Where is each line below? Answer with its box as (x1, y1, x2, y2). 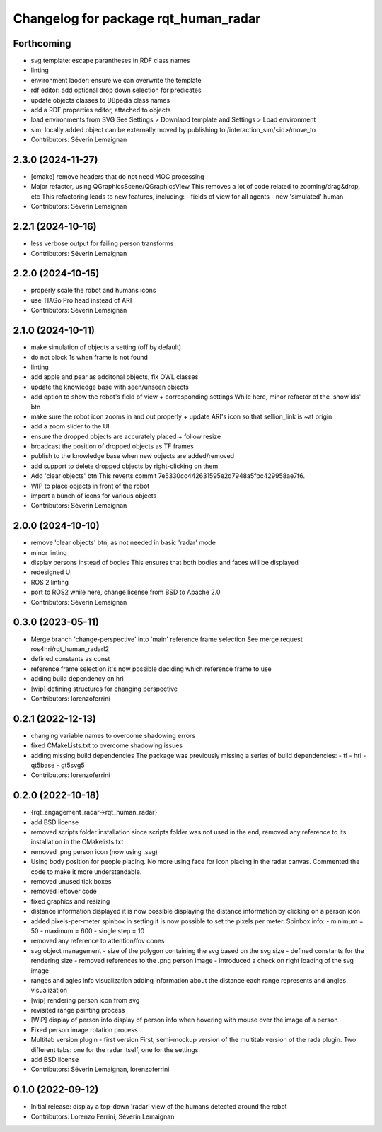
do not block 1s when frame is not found (30, 353, 149, 361)
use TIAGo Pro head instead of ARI (30, 296, 132, 304)
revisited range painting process (30, 1006, 125, 1015)
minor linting (30, 548, 67, 556)
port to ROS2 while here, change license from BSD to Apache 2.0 (30, 588, 221, 597)
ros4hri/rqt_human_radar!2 (30, 644, 110, 653)
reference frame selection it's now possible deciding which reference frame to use (30, 665, 272, 673)
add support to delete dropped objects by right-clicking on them (30, 462, 219, 470)
